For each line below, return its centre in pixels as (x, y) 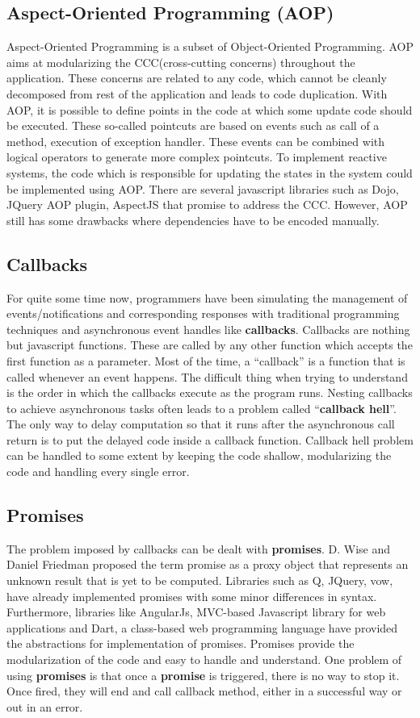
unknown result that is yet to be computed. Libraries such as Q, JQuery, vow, (200, 580)
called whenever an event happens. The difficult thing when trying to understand (207, 376)
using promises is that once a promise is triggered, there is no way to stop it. (203, 675)
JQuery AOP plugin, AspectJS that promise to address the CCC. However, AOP (207, 205)
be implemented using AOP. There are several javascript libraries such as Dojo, (203, 188)
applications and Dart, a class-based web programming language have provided (202, 627)
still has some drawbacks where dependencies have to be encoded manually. (193, 220)
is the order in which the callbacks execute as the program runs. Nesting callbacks (210, 392)
